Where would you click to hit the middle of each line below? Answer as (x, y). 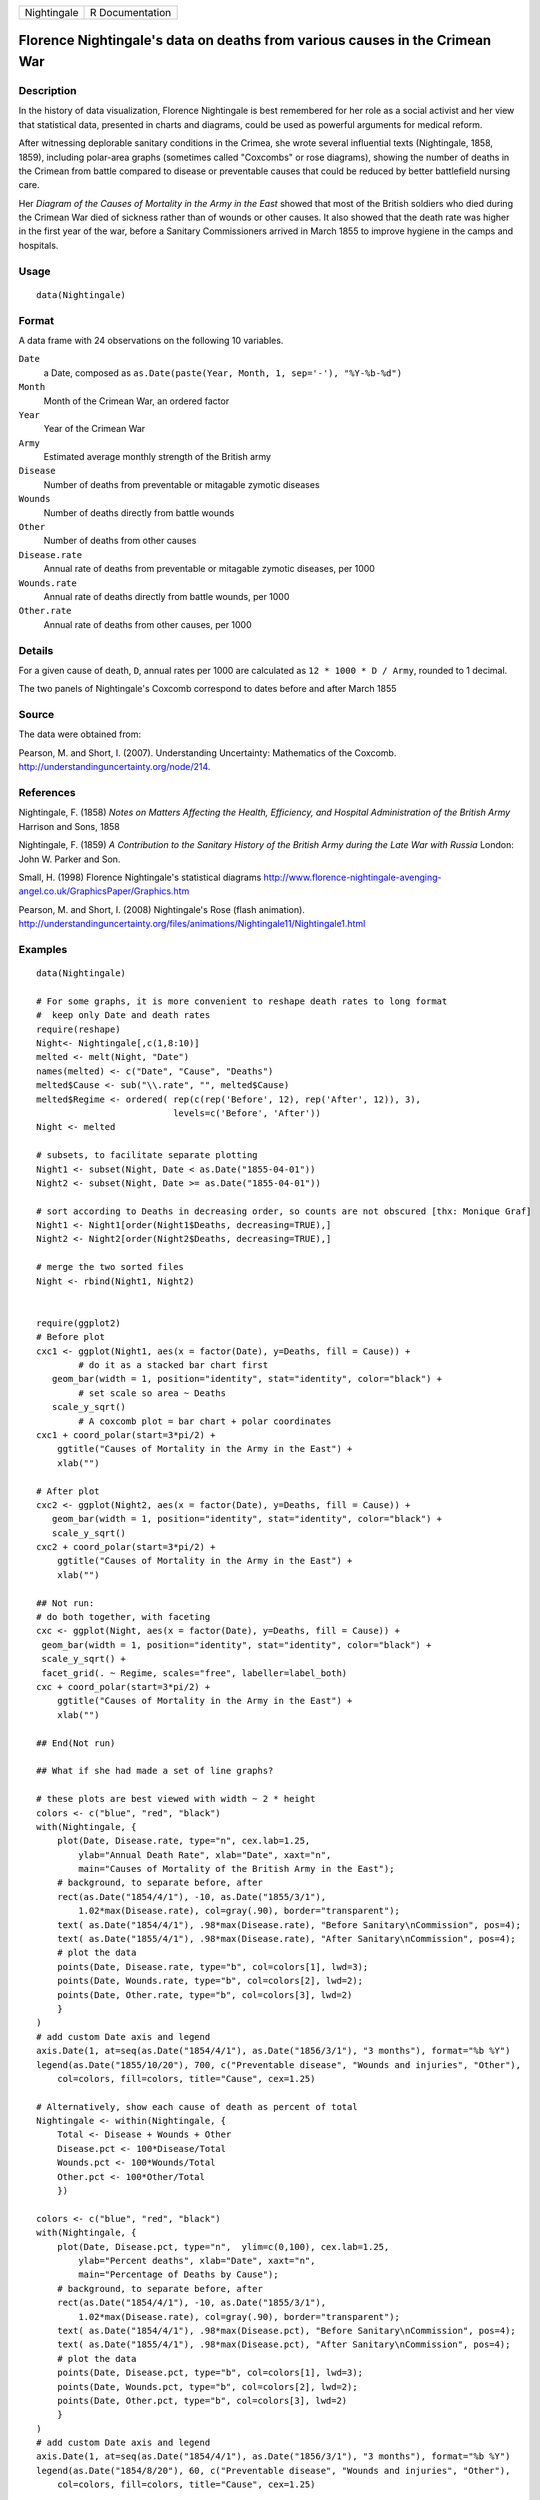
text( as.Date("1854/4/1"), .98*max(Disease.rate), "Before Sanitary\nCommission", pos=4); (289, 1924)
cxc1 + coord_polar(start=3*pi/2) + (126, 1434)
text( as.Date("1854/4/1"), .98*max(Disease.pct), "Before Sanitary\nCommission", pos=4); (286, 2330)
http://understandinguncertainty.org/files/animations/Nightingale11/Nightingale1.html (192, 924)
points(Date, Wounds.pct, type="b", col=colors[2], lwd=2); (207, 2386)
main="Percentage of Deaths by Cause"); (178, 2274)
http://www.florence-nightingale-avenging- (352, 877)
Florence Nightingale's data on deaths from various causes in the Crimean (255, 40)
